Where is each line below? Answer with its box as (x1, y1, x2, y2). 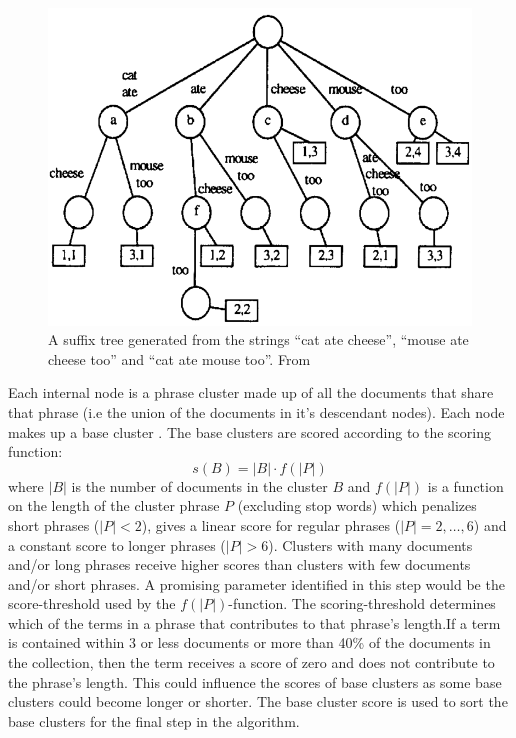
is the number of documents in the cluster (71, 475, 328, 496)
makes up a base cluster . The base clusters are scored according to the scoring (8, 421, 491, 442)
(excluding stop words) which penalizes (237, 495, 477, 516)
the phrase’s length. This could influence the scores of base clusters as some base (8, 671, 502, 692)
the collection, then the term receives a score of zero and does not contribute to (8, 652, 495, 673)
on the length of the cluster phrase (8, 495, 220, 516)
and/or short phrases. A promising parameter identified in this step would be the (8, 573, 505, 594)
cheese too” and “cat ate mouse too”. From (48, 348, 311, 369)
